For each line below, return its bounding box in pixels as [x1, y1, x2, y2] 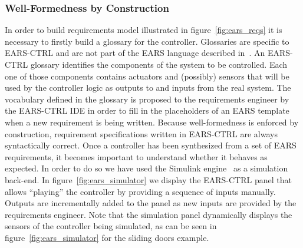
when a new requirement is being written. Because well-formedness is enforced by [5, 115, 299, 128]
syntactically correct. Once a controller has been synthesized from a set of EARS [5, 139, 297, 151]
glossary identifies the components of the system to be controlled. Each [30, 58, 288, 70]
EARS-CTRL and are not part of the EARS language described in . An [5, 47, 265, 59]
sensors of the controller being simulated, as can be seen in [5, 220, 217, 232]
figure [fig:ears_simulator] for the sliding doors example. [5, 231, 209, 243]
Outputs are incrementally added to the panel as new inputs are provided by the [5, 197, 297, 209]
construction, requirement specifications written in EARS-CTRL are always [5, 127, 278, 140]
